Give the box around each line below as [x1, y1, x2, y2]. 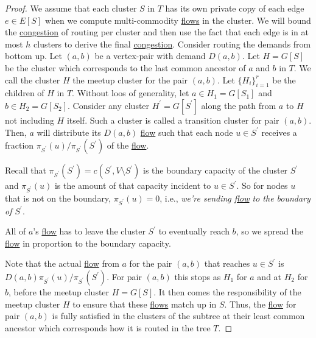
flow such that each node [140, 125, 233, 138]
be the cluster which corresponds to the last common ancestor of [5, 61, 246, 74]
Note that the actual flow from [5, 257, 119, 270]
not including [5, 113, 54, 126]
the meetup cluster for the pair [72, 73, 188, 86]
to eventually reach [158, 225, 230, 238]
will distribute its [37, 125, 101, 138]
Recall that [5, 164, 46, 177]
